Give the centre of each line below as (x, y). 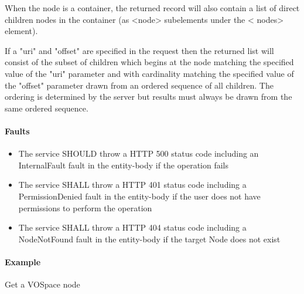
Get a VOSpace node (42, 284)
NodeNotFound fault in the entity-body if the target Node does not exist (149, 239)
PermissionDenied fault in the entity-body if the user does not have (139, 196)
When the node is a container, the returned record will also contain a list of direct (152, 8)
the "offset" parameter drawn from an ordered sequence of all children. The (139, 85)
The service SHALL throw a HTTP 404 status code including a (132, 227)
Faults (17, 131)
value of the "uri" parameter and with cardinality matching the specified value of (149, 73)
